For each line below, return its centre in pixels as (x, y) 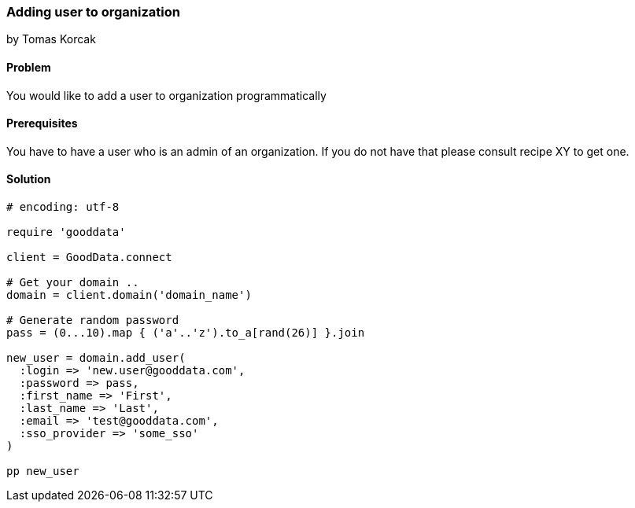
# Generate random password (93, 320)
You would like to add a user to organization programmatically (166, 95)
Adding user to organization (93, 12)
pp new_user (43, 471)
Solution (29, 179)
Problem (29, 67)
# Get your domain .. (73, 283)
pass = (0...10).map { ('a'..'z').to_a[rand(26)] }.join (186, 333)
